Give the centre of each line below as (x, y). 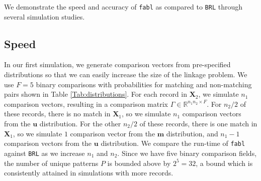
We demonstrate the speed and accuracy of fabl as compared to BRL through (123, 7)
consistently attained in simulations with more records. (89, 173)
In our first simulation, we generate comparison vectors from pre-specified (117, 64)
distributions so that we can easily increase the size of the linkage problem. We (126, 74)
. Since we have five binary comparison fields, (187, 153)
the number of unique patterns (51, 163)
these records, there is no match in (57, 114)
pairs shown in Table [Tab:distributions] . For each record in (96, 94)
